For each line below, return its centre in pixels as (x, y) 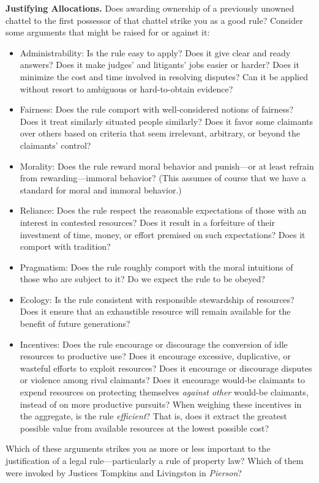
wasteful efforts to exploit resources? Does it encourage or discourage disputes (166, 368)
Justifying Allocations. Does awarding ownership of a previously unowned (150, 8)
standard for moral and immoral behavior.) (101, 189)
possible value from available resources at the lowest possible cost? (144, 428)
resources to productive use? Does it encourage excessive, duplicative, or (155, 356)
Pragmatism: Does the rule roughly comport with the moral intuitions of (156, 267)
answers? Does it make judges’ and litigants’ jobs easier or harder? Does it (159, 65)
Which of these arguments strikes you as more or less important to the (138, 448)
